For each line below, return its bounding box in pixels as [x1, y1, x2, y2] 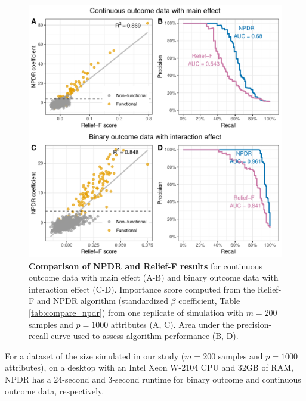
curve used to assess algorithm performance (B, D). [51, 329, 239, 342]
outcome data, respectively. [5, 384, 104, 397]
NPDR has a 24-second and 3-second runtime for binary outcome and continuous [5, 372, 301, 385]
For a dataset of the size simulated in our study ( [5, 349, 185, 362]
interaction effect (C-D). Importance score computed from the [29, 282, 255, 295]
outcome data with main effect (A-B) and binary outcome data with [29, 271, 279, 284]
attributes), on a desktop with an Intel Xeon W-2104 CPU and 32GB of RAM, [5, 361, 293, 374]
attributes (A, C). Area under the [110, 318, 234, 330]
